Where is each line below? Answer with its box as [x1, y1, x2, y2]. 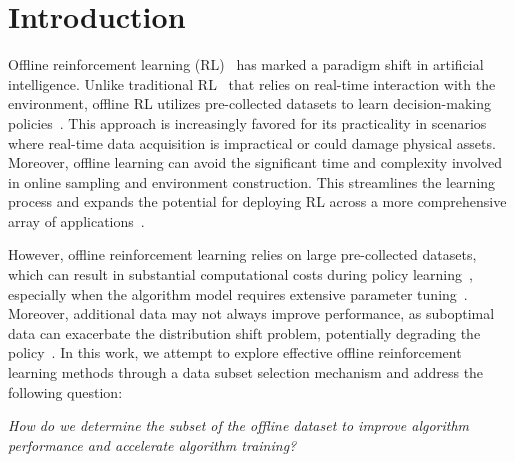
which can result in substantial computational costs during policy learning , [8, 264, 473, 285]
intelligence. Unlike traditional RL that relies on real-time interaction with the [8, 73, 496, 94]
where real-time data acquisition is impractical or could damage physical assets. [8, 132, 496, 153]
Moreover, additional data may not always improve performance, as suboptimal [8, 303, 495, 324]
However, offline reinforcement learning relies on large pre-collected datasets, [8, 244, 477, 265]
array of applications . [8, 210, 145, 231]
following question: [8, 381, 123, 402]
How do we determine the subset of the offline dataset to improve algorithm [8, 415, 470, 436]
